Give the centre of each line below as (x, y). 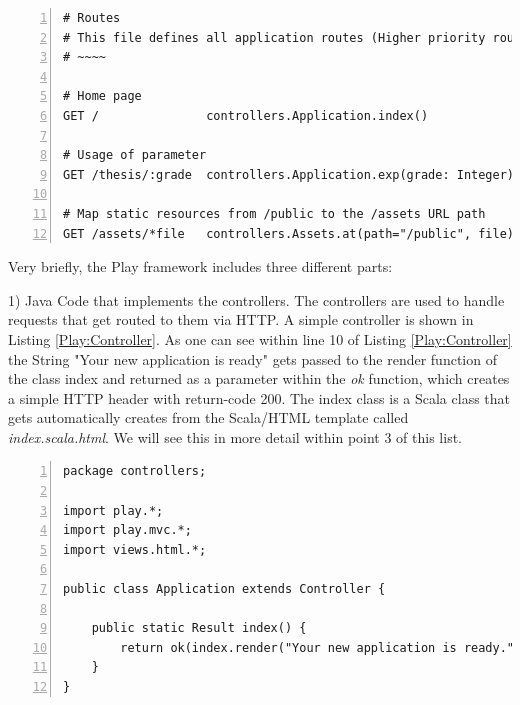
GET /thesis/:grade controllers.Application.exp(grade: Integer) (289, 174)
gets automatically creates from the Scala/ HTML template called (208, 417)
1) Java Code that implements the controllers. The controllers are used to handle (256, 299)
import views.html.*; (135, 549)
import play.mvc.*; (127, 530)
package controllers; (135, 471)
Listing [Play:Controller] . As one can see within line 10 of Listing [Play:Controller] (260, 338)
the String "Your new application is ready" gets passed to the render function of (252, 358)
